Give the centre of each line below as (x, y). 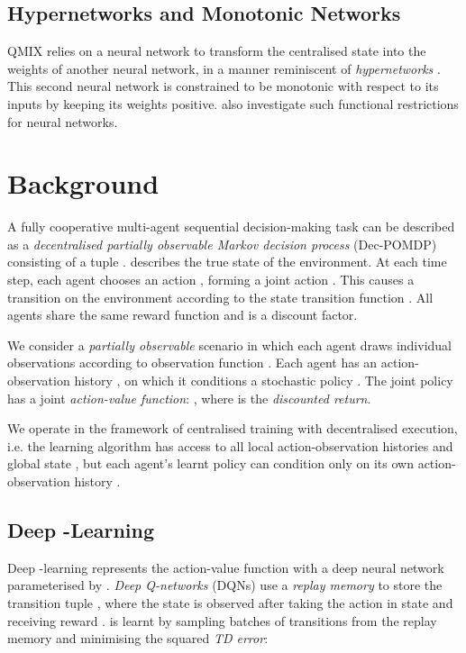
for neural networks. (63, 121)
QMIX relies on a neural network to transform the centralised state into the (217, 51)
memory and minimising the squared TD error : (138, 638)
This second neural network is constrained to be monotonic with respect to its (223, 86)
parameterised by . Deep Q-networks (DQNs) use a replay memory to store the (225, 585)
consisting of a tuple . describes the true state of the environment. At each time (227, 262)
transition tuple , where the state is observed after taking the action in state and (230, 603)
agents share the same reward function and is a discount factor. (183, 315)
